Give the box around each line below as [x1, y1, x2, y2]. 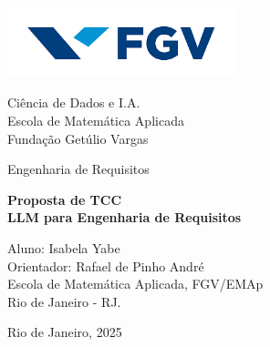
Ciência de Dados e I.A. [7, 93, 140, 112]
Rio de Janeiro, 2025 [7, 322, 122, 342]
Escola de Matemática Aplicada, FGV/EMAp [7, 274, 264, 293]
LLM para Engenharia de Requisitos [7, 208, 242, 227]
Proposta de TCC [7, 189, 122, 209]
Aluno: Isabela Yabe [7, 238, 120, 257]
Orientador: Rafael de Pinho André [7, 256, 204, 275]
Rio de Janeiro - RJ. [7, 291, 121, 311]
